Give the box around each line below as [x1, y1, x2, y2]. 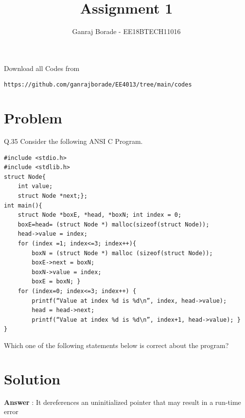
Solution [4, 368, 61, 388]
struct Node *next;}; [17, 192, 87, 199]
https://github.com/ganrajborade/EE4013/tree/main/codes [4, 81, 192, 88]
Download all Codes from [4, 63, 80, 73]
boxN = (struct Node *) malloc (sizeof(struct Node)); [32, 249, 213, 257]
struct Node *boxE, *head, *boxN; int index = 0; [17, 211, 182, 219]
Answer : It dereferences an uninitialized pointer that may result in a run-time [4, 397, 241, 407]
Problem [4, 108, 62, 128]
